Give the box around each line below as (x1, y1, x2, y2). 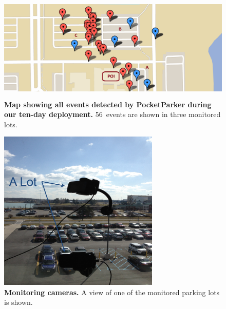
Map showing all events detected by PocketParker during (4, 99, 212, 109)
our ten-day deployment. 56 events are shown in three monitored (4, 109, 221, 120)
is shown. (4, 297, 33, 307)
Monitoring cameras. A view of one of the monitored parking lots (4, 286, 220, 297)
